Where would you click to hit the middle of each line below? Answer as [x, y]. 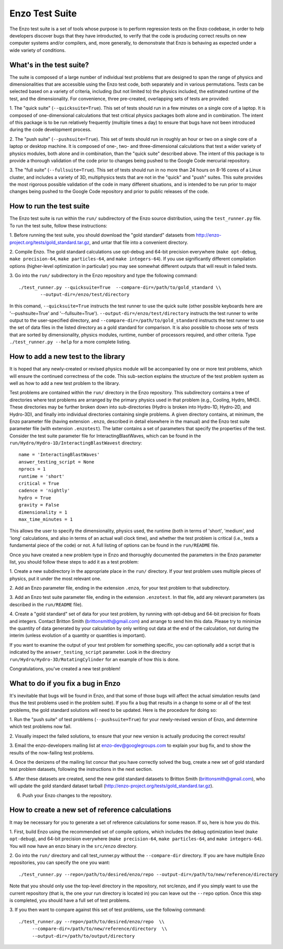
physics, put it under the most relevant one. [55, 578]
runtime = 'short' [42, 476]
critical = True [39, 483]
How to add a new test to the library [67, 357]
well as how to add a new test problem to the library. [65, 383]
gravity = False [39, 505]
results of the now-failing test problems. [52, 752]
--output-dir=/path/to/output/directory [84, 936]
